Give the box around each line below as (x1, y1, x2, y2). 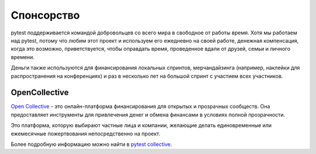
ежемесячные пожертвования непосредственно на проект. (11, 130, 160, 137)
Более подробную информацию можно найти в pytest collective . (11, 141, 172, 148)
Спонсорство (11, 9, 80, 22)
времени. (11, 53, 35, 61)
